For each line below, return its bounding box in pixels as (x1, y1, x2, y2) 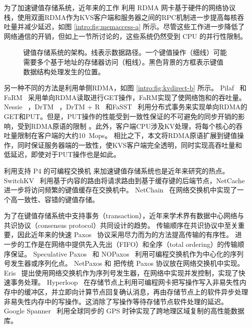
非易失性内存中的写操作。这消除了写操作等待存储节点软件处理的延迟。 (4, 296, 228, 306)
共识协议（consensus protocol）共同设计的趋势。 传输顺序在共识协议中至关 (4, 220, 238, 230)
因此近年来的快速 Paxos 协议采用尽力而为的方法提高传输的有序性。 (17, 229, 233, 240)
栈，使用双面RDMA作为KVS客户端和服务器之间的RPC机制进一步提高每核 (4, 12, 237, 22)
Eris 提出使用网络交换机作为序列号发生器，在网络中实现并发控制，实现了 (4, 267, 239, 277)
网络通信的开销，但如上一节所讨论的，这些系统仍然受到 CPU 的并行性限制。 (4, 31, 247, 41)
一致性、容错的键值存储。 (17, 194, 99, 204)
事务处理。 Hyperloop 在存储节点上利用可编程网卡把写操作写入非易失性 (10, 277, 240, 287)
